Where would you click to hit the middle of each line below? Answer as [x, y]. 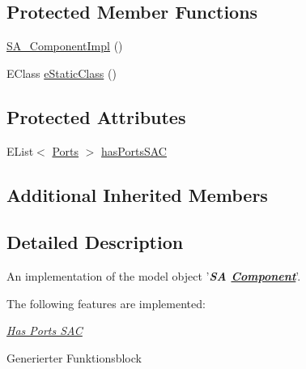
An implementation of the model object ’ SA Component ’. [154, 276]
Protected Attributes [96, 116]
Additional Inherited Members [137, 194]
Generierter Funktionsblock [74, 357]
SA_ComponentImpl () [65, 46]
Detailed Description [95, 242]
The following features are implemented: [106, 303]
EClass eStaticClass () [62, 73]
